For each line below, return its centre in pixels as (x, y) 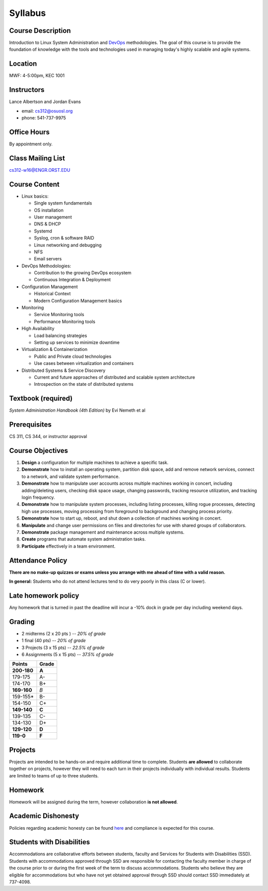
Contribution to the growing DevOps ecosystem (83, 273)
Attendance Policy (38, 560)
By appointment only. (31, 144)
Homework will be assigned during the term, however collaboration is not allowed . (94, 802)
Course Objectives (39, 450)
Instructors (27, 90)
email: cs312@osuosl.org (47, 111)
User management (53, 217)
